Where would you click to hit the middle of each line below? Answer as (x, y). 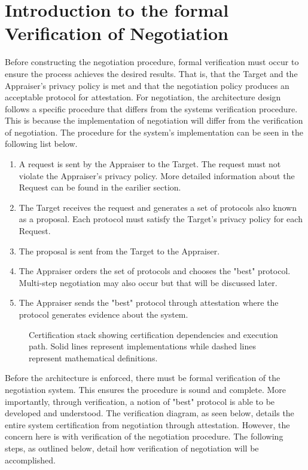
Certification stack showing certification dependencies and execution (153, 334)
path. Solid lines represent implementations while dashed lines (143, 346)
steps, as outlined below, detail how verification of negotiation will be (132, 448)
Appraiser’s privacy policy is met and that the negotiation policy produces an (147, 85)
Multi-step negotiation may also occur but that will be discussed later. (148, 282)
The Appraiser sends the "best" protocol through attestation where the (149, 302)
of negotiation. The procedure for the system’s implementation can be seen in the (154, 132)
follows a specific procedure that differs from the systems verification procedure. (151, 108)
